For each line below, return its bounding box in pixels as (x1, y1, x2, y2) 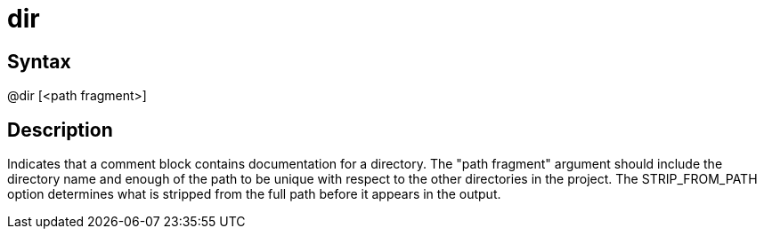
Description (7, 118, 113, 141)
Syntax (7, 50, 71, 73)
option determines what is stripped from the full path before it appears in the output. (7, 186, 501, 202)
